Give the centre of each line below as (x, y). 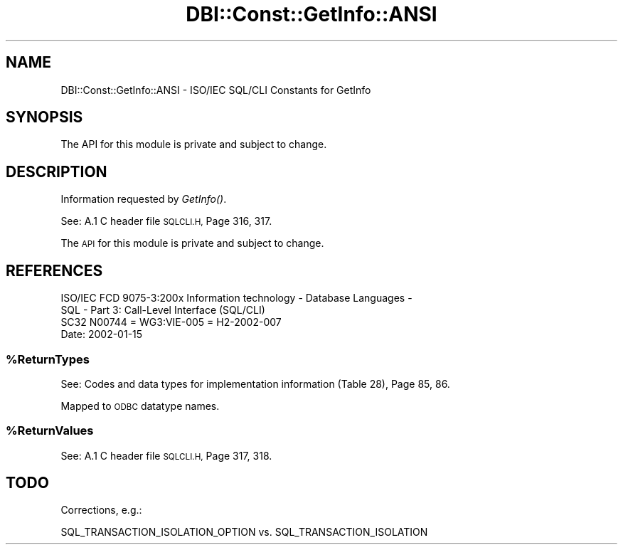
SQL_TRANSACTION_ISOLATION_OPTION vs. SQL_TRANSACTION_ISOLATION (244, 532)
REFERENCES (54, 270)
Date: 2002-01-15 (102, 334)
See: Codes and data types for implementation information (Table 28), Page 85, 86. (255, 384)
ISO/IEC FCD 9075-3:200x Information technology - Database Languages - (236, 298)
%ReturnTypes (48, 359)
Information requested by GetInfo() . (144, 199)
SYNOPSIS (44, 117)
